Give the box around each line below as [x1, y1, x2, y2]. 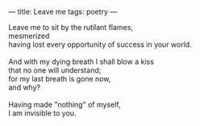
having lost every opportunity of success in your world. [8, 40, 192, 49]
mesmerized [8, 31, 50, 40]
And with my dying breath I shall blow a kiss [8, 57, 155, 66]
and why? [8, 82, 41, 92]
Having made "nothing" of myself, [8, 100, 121, 109]
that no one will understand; [8, 65, 102, 75]
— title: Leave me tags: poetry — [8, 7, 118, 16]
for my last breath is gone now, [8, 74, 111, 83]
